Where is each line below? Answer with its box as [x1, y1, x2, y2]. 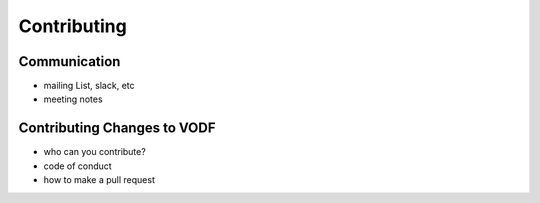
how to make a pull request [43, 174, 155, 186]
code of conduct [43, 160, 112, 172]
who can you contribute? [43, 146, 147, 158]
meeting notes [43, 93, 104, 105]
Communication [18, 53, 121, 70]
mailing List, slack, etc [43, 80, 135, 92]
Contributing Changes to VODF [18, 120, 216, 137]
